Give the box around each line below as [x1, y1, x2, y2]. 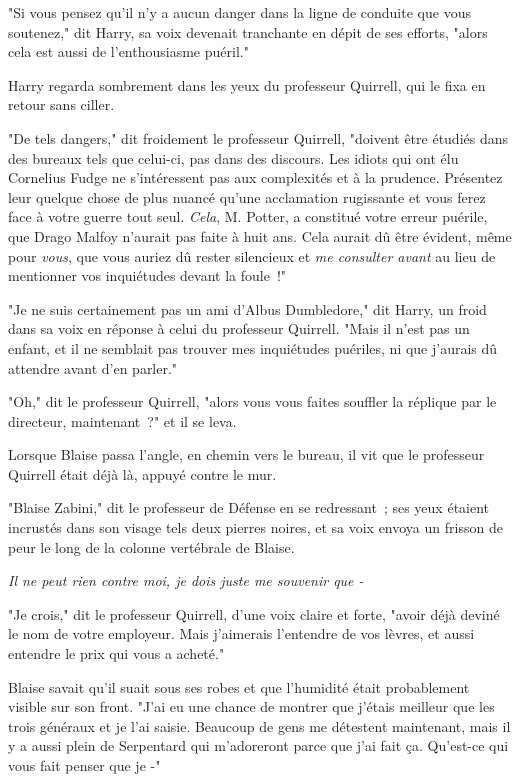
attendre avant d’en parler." [8, 357, 178, 378]
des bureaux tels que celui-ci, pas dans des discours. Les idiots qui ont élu [8, 147, 459, 168]
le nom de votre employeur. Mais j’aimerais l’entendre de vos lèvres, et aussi [8, 623, 475, 644]
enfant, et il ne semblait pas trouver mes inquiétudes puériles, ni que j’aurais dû [8, 337, 498, 358]
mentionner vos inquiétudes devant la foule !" [8, 265, 287, 286]
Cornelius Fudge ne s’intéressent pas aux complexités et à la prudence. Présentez [8, 167, 503, 188]
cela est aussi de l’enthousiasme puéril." [8, 41, 249, 62]
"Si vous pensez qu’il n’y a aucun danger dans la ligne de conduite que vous [8, 2, 471, 22]
